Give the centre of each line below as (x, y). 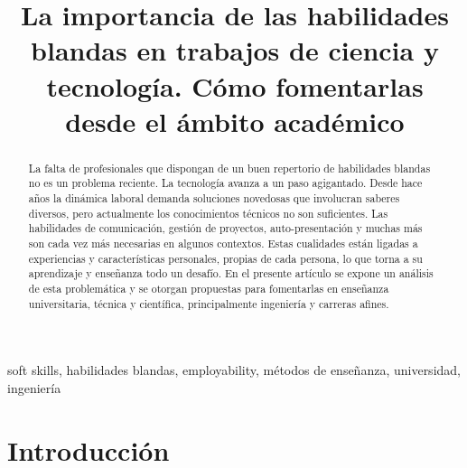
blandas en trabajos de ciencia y (235, 50)
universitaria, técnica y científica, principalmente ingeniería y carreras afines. (209, 303)
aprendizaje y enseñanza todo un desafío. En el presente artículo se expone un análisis (231, 273)
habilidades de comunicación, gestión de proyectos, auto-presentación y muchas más (225, 228)
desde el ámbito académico (235, 121)
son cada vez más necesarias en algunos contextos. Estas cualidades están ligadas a (223, 243)
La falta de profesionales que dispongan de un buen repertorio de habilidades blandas (229, 168)
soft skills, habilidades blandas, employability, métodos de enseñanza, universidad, (234, 370)
